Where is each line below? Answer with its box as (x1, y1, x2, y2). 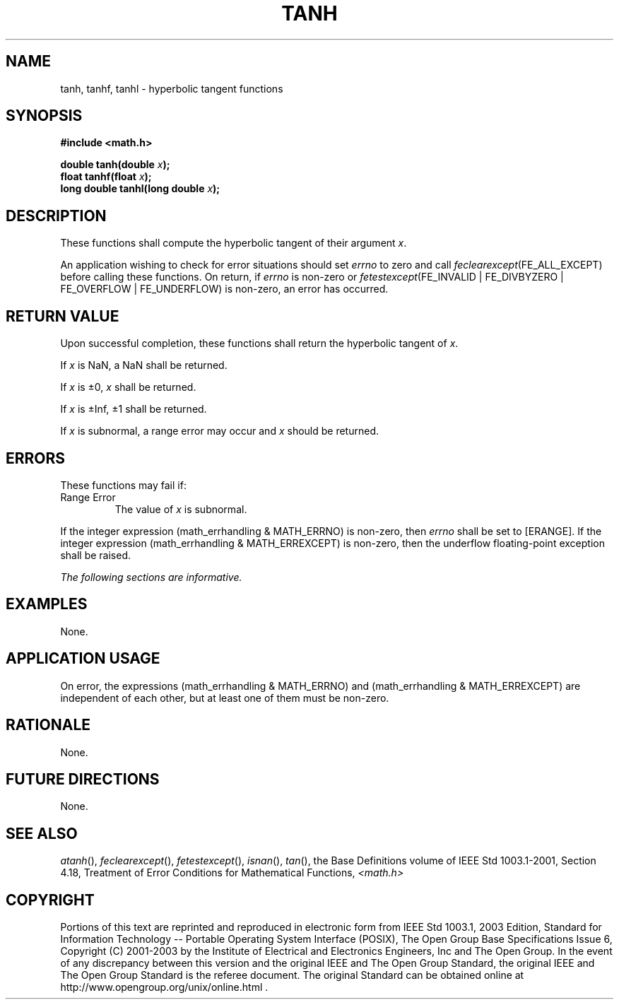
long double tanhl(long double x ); (60, 182, 220, 195)
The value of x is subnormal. (114, 502, 247, 515)
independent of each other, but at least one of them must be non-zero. (60, 691, 389, 704)
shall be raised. (60, 548, 131, 561)
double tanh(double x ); (60, 158, 170, 171)
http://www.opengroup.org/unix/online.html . (60, 981, 269, 994)
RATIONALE (6, 716, 91, 734)
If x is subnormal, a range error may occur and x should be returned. (60, 425, 379, 437)
